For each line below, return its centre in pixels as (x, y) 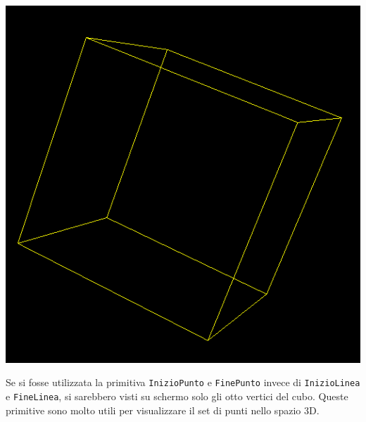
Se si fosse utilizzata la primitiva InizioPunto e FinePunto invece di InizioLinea (183, 382)
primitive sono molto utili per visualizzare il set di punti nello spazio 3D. (163, 410)
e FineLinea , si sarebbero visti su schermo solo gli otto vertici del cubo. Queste (177, 396)
